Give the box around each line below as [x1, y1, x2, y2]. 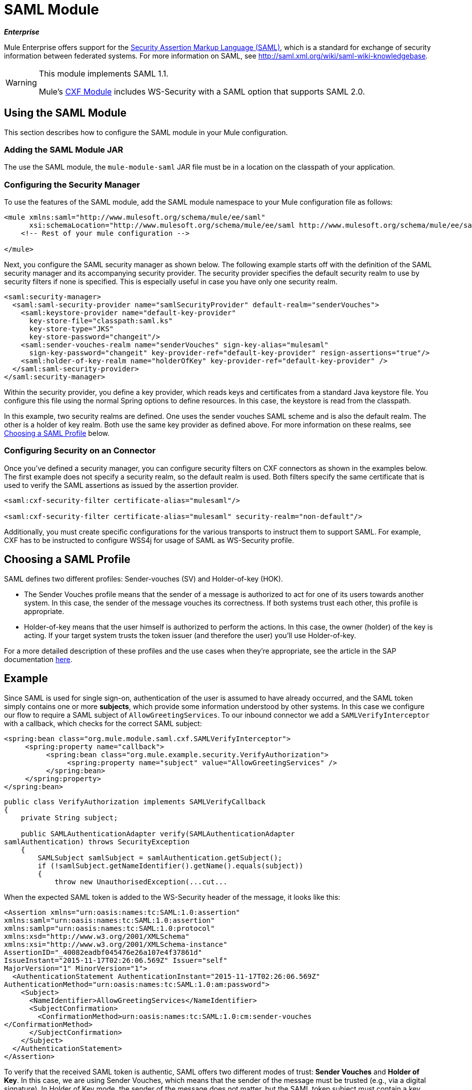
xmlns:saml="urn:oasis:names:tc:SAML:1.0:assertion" [4, 916, 215, 924]
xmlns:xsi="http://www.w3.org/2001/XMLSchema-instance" [4, 940, 227, 948]
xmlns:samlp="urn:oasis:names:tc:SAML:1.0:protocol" [4, 924, 215, 932]
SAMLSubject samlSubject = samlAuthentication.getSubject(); [37, 853, 282, 862]
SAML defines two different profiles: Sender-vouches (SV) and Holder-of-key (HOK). [4, 574, 283, 583]
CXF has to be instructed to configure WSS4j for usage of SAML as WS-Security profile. [4, 535, 294, 544]
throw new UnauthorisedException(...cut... [54, 877, 227, 886]
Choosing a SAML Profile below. [4, 429, 109, 438]
